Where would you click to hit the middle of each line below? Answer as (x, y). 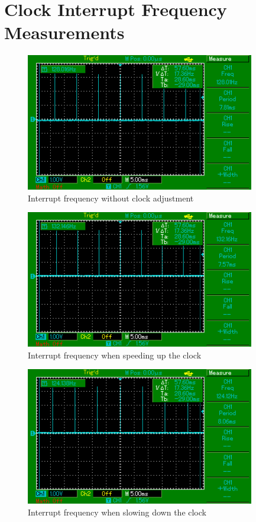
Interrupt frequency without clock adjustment (111, 198)
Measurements (64, 32)
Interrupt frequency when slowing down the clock (117, 512)
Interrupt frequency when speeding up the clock (115, 355)
